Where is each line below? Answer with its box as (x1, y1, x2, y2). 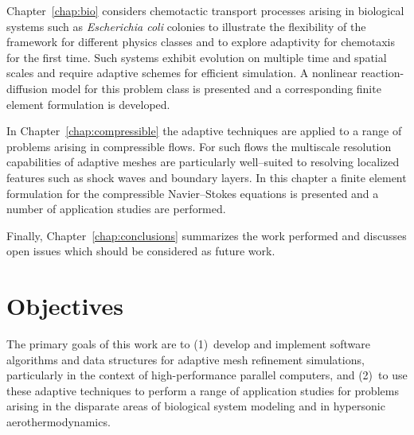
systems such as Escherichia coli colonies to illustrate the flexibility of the (6, 17, 366, 34)
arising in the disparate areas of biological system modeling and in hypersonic (6, 398, 385, 414)
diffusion (6, 80, 48, 96)
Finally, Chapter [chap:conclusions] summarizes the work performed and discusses (6, 227, 407, 243)
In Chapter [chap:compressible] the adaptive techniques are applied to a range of (6, 122, 402, 139)
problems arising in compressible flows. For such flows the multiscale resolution (6, 138, 392, 154)
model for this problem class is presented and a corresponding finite (51, 80, 381, 96)
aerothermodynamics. (6, 414, 111, 429)
